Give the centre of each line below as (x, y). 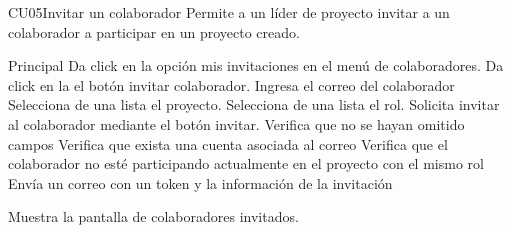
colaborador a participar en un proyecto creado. (154, 31)
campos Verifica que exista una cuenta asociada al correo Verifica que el (228, 143)
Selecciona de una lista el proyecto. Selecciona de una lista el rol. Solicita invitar (254, 104)
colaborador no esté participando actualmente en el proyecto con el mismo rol (246, 163)
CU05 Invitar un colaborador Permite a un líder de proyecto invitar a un (229, 12)
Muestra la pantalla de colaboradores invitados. (153, 216)
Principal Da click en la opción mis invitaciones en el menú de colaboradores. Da (256, 65)
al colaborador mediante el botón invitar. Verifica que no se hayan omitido (236, 123)
